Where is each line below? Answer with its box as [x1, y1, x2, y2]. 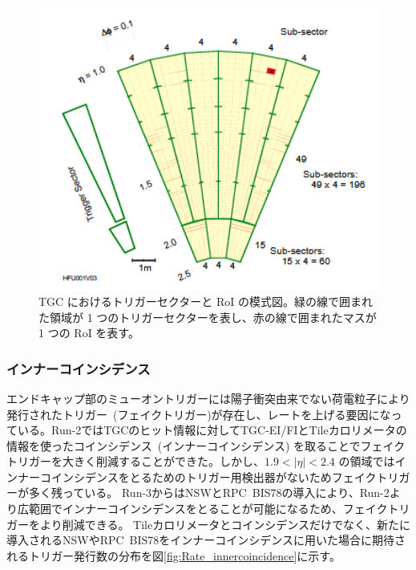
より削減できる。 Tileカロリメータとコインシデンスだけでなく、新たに [39, 515, 410, 532]
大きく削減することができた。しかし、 [62, 453, 265, 470]
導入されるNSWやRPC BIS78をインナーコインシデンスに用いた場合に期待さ [6, 531, 406, 548]
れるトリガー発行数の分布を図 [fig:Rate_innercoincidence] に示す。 [6, 547, 341, 564]
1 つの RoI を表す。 [38, 324, 139, 341]
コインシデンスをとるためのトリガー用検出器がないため [39, 468, 332, 485]
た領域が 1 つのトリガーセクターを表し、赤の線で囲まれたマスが [38, 308, 377, 325]
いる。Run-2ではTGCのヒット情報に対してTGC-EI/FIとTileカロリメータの [17, 421, 407, 438]
